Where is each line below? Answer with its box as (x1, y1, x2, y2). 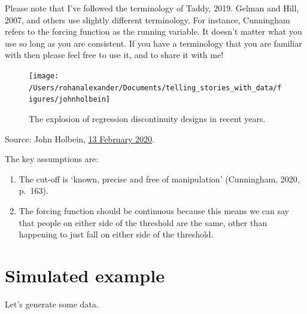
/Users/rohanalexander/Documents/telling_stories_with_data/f (29, 83, 282, 92)
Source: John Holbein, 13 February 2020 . (5, 132, 154, 145)
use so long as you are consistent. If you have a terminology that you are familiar (5, 36, 302, 49)
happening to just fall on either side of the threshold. (19, 228, 214, 240)
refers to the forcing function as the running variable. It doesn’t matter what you (5, 25, 302, 38)
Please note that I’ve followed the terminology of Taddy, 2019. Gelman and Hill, (5, 2, 299, 14)
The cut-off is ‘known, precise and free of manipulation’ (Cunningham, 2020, (19, 172, 300, 185)
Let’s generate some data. (5, 297, 99, 310)
